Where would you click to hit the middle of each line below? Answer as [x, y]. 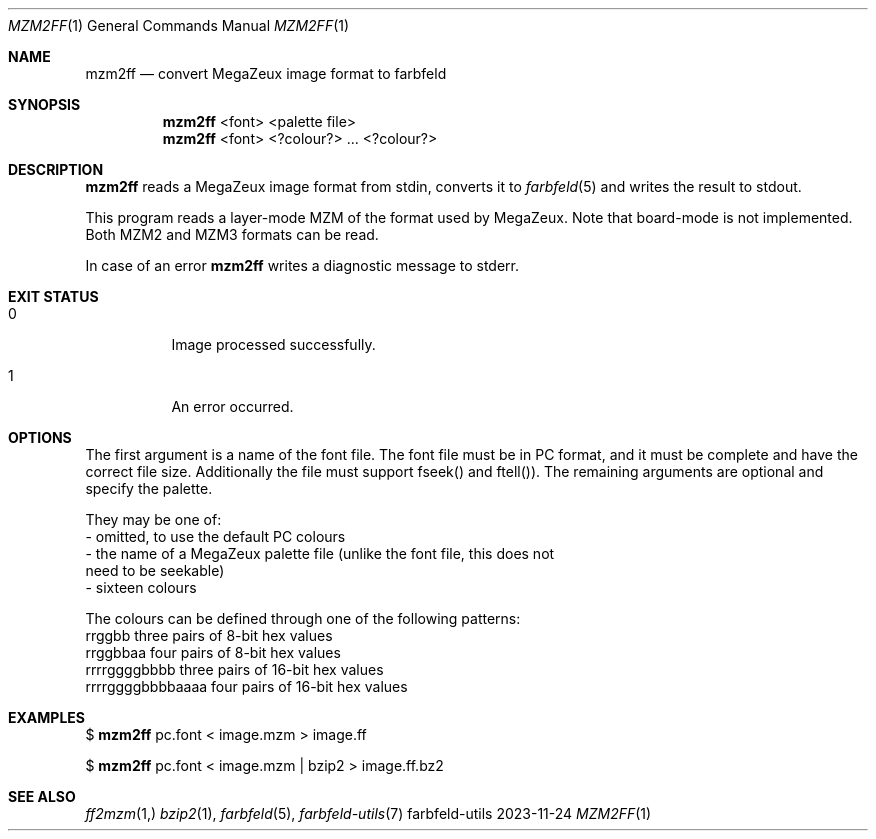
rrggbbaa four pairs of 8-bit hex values [213, 652]
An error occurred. [232, 406]
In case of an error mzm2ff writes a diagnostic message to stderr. [302, 265]
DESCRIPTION [56, 169]
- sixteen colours [141, 587]
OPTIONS [40, 437]
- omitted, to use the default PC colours [215, 536]
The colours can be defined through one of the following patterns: [303, 618]
